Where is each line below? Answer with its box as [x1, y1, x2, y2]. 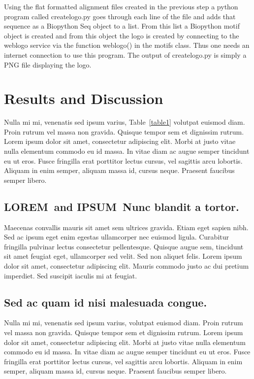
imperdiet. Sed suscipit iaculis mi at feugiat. [4, 270, 137, 280]
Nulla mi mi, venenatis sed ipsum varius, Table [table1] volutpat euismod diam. [4, 117, 245, 127]
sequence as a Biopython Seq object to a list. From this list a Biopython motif [4, 21, 240, 31]
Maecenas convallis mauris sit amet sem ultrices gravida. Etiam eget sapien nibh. [4, 222, 249, 232]
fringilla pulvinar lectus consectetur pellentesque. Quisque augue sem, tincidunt [4, 241, 244, 251]
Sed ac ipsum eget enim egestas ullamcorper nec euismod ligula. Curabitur [4, 232, 229, 242]
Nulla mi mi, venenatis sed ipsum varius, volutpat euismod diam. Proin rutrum [4, 317, 243, 328]
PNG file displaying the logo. [4, 59, 92, 69]
